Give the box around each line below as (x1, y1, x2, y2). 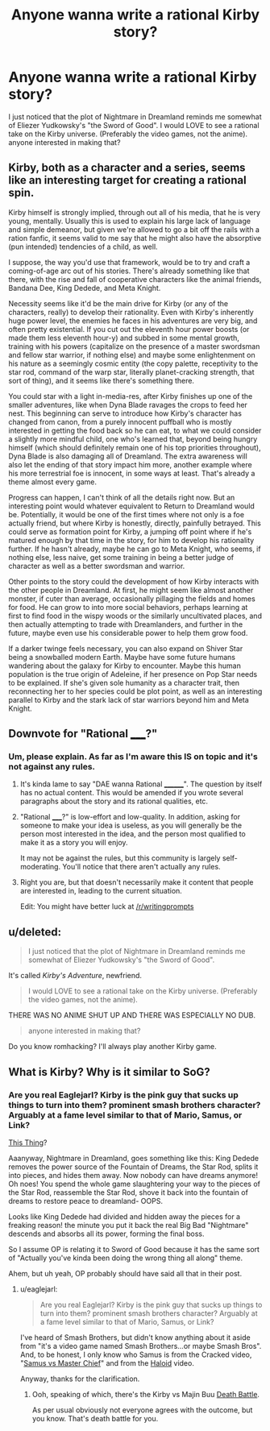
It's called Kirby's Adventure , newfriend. (8, 971, 143, 981)
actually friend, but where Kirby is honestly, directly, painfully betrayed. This (8, 518, 262, 528)
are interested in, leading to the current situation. (19, 886, 183, 896)
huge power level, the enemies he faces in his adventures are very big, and (8, 316, 258, 326)
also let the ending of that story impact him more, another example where (8, 459, 252, 469)
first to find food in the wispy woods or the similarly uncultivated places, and (8, 611, 262, 620)
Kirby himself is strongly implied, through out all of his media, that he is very (8, 207, 260, 217)
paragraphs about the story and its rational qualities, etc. (19, 796, 208, 807)
